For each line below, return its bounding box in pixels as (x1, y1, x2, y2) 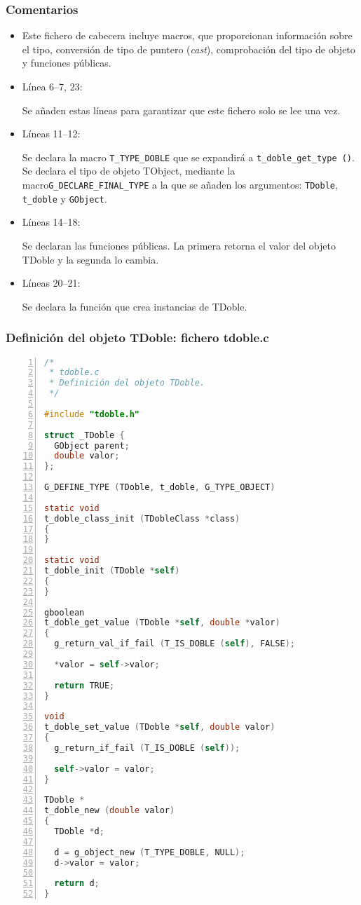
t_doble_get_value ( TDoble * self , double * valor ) (44, 618, 280, 628)
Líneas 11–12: (22, 126, 81, 141)
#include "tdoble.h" (44, 409, 140, 419)
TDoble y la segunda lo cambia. (22, 252, 159, 266)
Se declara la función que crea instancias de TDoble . (22, 299, 247, 313)
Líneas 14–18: (22, 215, 81, 229)
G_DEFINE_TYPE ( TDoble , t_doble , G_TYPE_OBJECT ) (44, 482, 275, 493)
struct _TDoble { (44, 430, 125, 440)
